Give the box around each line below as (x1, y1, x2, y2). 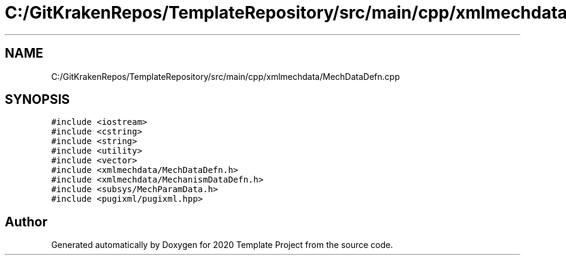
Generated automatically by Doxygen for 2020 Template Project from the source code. (51, 240, 393, 250)
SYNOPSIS (5, 92, 70, 107)
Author (5, 214, 47, 229)
